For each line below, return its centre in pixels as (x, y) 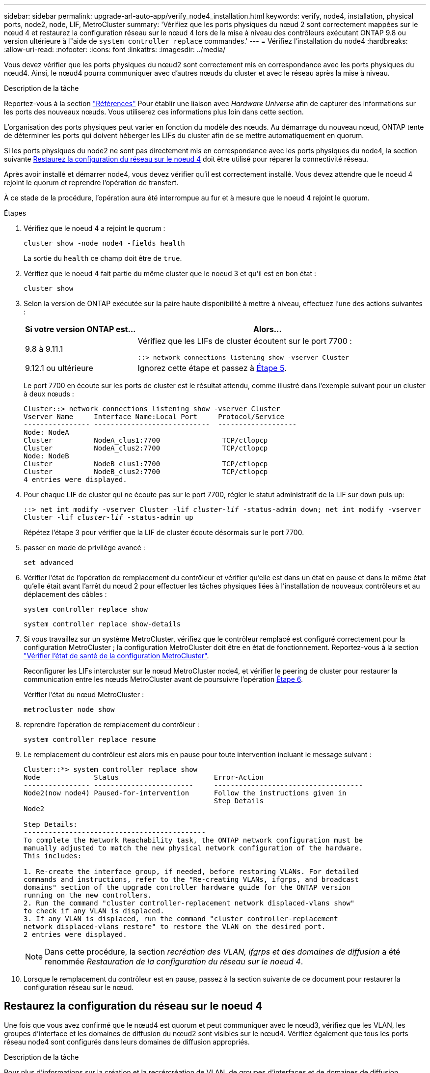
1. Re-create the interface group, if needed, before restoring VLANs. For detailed (191, 872)
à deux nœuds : (49, 394)
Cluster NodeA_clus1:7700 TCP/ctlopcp (146, 440)
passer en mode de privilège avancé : (84, 548)
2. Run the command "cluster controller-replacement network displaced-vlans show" (189, 903)
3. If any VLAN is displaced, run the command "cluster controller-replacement (181, 919)
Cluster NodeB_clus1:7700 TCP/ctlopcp (146, 464)
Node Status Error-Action (144, 777)
